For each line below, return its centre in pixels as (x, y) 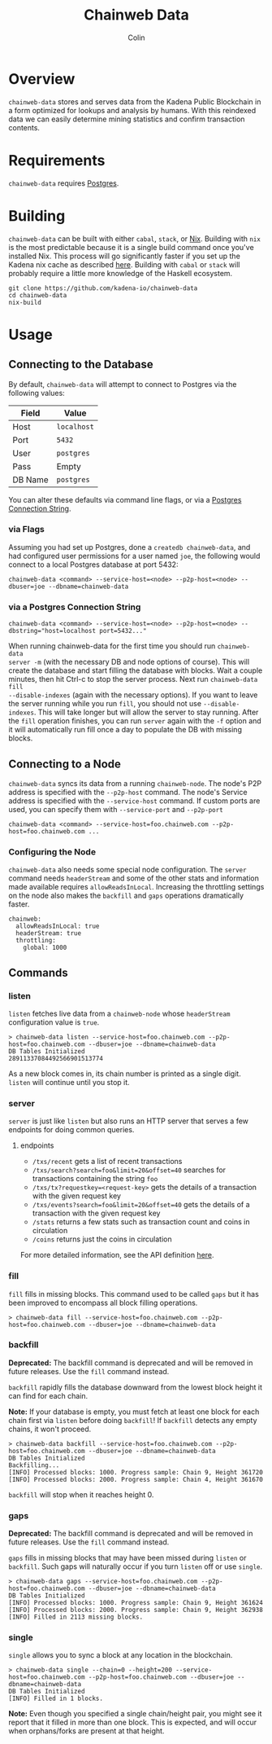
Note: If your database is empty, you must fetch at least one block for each (134, 1412)
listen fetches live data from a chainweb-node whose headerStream (119, 1013)
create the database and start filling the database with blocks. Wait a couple (136, 670)
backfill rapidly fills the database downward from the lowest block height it (135, 1387)
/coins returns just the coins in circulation (102, 1239)
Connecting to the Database (81, 365)
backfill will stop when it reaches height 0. (81, 1494)
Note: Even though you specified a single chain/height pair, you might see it (135, 1714)
